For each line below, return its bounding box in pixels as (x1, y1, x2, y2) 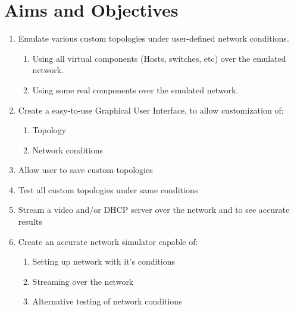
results (18, 215, 42, 228)
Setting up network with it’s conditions (32, 255, 175, 268)
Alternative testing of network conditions (32, 295, 182, 307)
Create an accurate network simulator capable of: (18, 235, 198, 247)
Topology (32, 124, 66, 136)
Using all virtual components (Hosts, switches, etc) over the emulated (32, 52, 286, 64)
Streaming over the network (32, 275, 134, 287)
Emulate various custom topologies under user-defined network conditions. (18, 32, 289, 45)
